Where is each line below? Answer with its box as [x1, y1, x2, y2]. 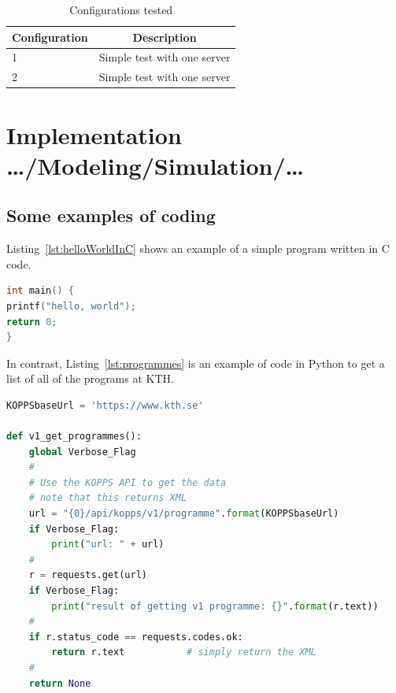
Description [132, 28, 197, 45]
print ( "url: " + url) [51, 539, 165, 550]
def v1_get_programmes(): [6, 431, 142, 443]
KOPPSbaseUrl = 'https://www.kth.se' [6, 399, 204, 411]
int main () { [6, 285, 74, 297]
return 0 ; [6, 316, 57, 328]
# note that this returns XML [28, 492, 187, 504]
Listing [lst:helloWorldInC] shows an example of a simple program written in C [6, 240, 390, 257]
